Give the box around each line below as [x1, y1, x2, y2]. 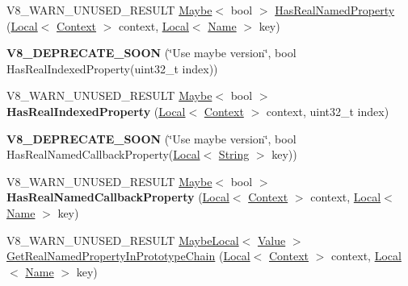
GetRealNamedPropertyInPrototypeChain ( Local [6, 247, 250, 264]
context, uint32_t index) [266, 102, 389, 119]
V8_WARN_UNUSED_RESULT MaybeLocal [6, 231, 239, 248]
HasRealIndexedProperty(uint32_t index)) [6, 60, 218, 77]
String [218, 146, 250, 163]
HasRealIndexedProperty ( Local [6, 102, 186, 119]
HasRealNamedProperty [275, 2, 395, 18]
